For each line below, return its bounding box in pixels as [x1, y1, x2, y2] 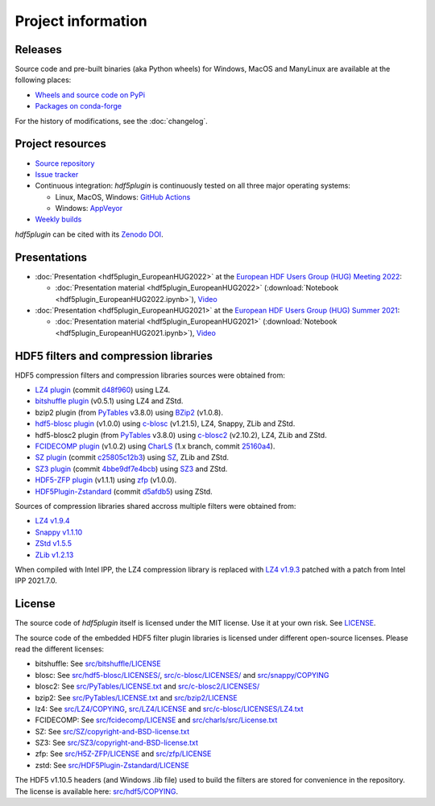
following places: [14, 75, 72, 85]
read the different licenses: [14, 644, 105, 654]
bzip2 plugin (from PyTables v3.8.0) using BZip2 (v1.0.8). [35, 407, 223, 417]
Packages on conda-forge [35, 101, 122, 111]
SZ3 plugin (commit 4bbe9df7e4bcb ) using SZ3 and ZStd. [35, 464, 228, 473]
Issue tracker [35, 169, 79, 179]
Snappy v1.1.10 [35, 527, 83, 537]
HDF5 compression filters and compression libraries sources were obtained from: [14, 370, 286, 380]
